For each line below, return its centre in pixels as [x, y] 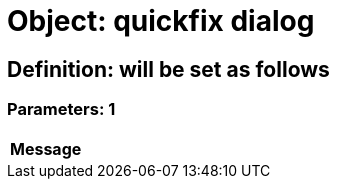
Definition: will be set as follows [168, 69]
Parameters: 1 [61, 109]
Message [46, 148]
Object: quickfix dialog [161, 21]
